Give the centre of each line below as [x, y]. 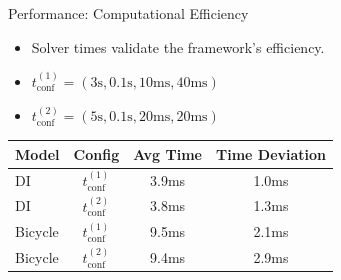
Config [96, 153]
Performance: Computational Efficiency [128, 13]
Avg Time [167, 153]
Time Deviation [271, 153]
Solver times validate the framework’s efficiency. [178, 46]
